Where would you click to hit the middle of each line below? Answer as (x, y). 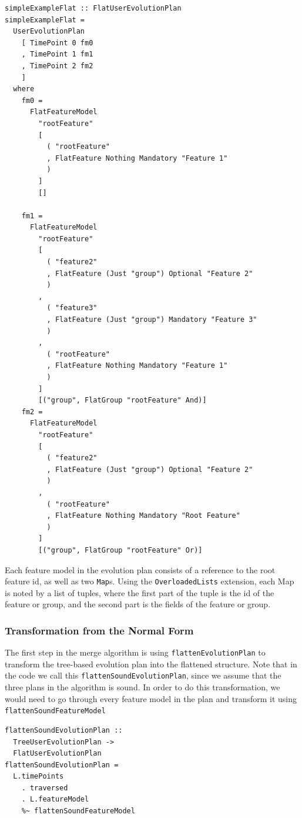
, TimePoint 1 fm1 (57, 54)
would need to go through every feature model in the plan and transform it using (151, 698)
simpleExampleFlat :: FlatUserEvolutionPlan (93, 8)
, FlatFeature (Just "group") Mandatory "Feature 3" (152, 320)
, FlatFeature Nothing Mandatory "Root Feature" (143, 516)
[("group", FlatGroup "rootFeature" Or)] (120, 550)
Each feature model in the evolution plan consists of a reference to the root (140, 569)
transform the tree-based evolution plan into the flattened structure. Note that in (151, 664)
